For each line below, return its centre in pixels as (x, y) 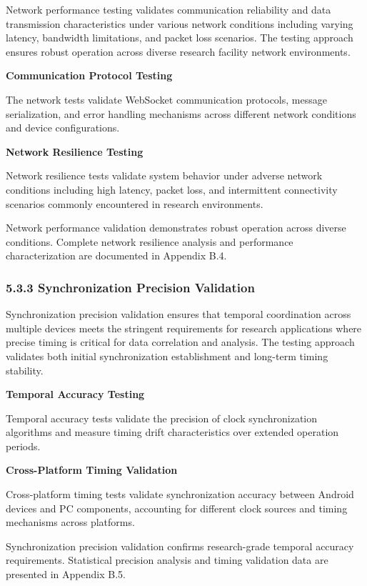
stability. (25, 370)
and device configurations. (63, 128)
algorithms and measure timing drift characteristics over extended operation (172, 432)
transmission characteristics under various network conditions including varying (180, 23)
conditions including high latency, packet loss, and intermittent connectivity (172, 189)
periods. (23, 446)
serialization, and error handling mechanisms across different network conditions (181, 113)
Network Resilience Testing (75, 151)
